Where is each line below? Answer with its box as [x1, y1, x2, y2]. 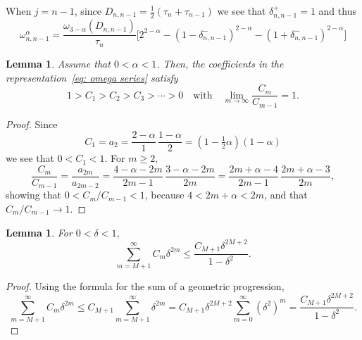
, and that [264, 187, 308, 202]
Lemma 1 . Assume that [6, 56, 111, 70]
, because [144, 187, 185, 202]
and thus [318, 4, 356, 18]
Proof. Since [6, 116, 58, 131]
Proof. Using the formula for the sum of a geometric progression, [6, 278, 285, 293]
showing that [6, 187, 62, 202]
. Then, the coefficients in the [156, 56, 284, 70]
